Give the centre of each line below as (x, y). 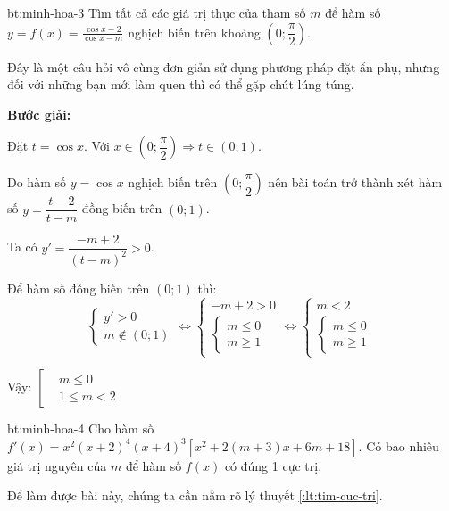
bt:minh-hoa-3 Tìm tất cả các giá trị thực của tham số (157, 12)
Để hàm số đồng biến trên (79, 288)
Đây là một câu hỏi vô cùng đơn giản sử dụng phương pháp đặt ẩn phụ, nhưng (224, 66)
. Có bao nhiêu (399, 445)
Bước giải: (39, 114)
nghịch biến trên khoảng (194, 32)
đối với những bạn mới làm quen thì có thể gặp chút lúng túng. (181, 84)
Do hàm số (37, 182)
